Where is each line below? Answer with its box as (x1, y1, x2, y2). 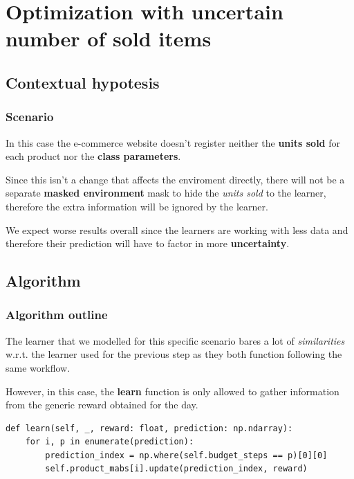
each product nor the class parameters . (6, 149, 181, 163)
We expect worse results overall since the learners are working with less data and (6, 222, 348, 237)
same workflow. (6, 360, 71, 374)
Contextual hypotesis (6, 71, 160, 93)
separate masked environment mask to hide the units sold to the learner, (6, 186, 326, 200)
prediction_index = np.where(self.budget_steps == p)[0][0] (45, 450, 328, 460)
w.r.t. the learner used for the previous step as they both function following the (6, 347, 342, 361)
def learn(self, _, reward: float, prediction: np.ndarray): (6, 423, 293, 433)
